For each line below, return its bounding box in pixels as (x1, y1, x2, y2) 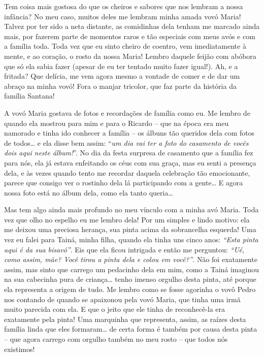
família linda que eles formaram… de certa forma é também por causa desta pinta (4, 323, 257, 334)
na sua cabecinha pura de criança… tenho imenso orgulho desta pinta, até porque (4, 274, 256, 284)
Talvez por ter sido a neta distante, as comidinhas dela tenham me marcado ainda (4, 21, 260, 31)
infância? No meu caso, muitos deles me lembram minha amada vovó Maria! (4, 11, 241, 21)
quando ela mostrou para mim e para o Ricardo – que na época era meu (4, 117, 229, 128)
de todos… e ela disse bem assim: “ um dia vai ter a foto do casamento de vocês (4, 137, 249, 148)
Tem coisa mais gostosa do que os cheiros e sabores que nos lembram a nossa (4, 1, 243, 11)
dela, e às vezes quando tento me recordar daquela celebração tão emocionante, (4, 167, 250, 178)
